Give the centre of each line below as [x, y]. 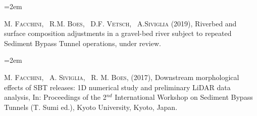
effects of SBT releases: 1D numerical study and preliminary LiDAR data [117, 87]
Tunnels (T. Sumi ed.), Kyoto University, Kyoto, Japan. [91, 107]
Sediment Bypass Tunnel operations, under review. [83, 43]
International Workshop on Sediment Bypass [184, 97]
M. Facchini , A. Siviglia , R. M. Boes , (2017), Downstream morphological [122, 77]
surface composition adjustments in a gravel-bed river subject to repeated [118, 33]
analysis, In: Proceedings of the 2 [55, 97]
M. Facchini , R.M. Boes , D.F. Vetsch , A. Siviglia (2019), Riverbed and [120, 23]
